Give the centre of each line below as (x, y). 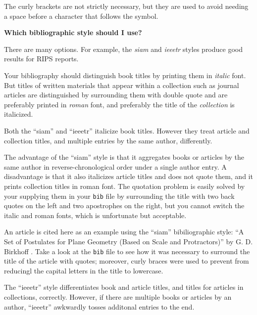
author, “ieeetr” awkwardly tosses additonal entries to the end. (99, 306)
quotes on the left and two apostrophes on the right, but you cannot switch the (124, 205)
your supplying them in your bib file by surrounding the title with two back (119, 196)
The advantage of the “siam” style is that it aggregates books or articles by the (124, 157)
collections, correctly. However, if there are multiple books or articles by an (118, 296)
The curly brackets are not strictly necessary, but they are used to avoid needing (126, 6)
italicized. (19, 114)
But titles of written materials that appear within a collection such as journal (122, 85)
